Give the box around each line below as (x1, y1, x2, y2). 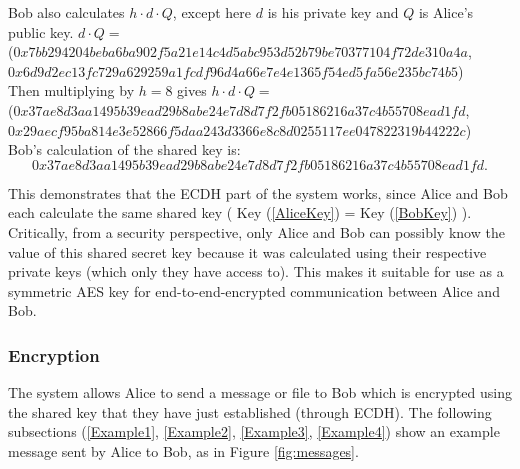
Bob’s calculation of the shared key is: (8, 139, 241, 160)
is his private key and (267, 2, 399, 22)
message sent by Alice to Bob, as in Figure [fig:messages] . (8, 440, 359, 461)
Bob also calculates (8, 2, 125, 22)
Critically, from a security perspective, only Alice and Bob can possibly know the (8, 221, 505, 242)
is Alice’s (418, 2, 474, 22)
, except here (172, 2, 252, 22)
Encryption (8, 342, 100, 367)
